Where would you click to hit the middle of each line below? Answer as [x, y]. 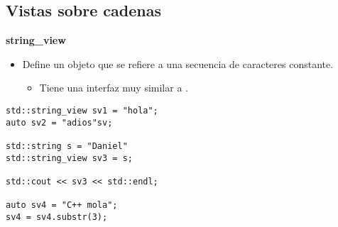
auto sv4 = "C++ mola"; [62, 205]
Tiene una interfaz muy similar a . [114, 88]
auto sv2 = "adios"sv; [59, 122]
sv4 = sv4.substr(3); [57, 217]
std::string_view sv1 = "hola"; [82, 110]
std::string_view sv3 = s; [69, 158]
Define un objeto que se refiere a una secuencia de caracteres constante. [178, 63]
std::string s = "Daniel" [67, 146]
